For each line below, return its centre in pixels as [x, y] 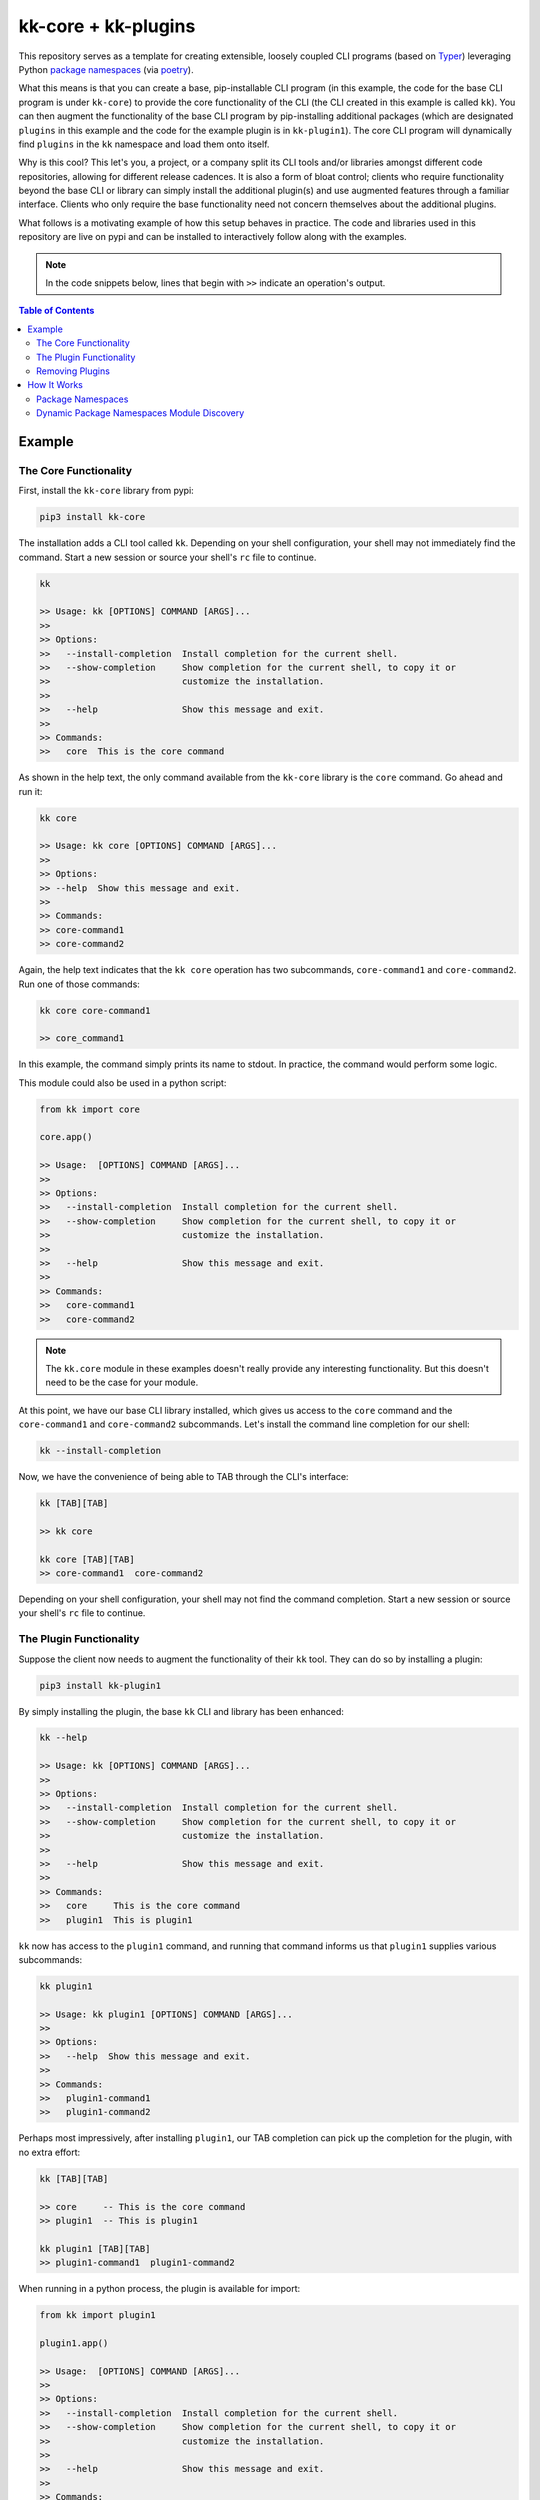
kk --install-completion [100, 1451]
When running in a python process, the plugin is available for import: [159, 2289]
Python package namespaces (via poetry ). [106, 69]
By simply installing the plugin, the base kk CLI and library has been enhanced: [181, 1711]
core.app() [66, 1137]
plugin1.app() [74, 2343]
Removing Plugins [73, 371]
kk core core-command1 [95, 1010]
